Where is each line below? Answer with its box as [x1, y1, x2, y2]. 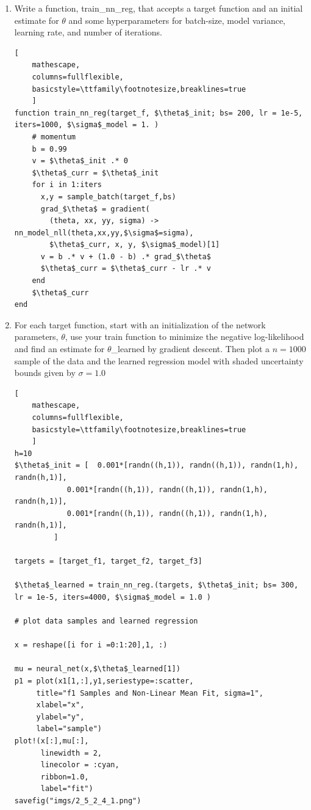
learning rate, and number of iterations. [14, 26, 162, 39]
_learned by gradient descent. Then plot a [111, 342, 270, 355]
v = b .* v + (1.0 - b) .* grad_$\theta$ [40, 252, 211, 261]
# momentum [32, 132, 76, 141]
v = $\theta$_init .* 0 [32, 156, 128, 166]
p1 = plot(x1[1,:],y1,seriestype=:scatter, [14, 677, 194, 686]
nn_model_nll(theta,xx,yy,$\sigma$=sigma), [14, 228, 194, 237]
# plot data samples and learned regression [14, 617, 198, 626]
